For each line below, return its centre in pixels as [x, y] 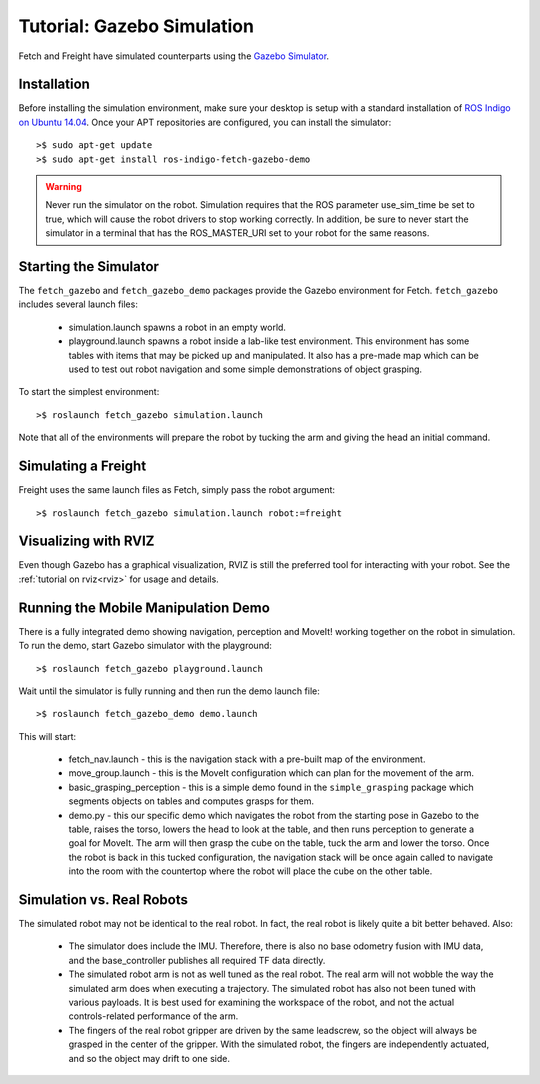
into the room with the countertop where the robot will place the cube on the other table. [250, 871]
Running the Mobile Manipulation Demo [144, 607]
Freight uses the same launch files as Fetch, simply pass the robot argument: [176, 490]
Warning [63, 187]
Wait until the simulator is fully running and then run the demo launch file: [169, 691]
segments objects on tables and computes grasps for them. [191, 801]
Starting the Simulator [89, 266]
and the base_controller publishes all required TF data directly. [197, 960]
